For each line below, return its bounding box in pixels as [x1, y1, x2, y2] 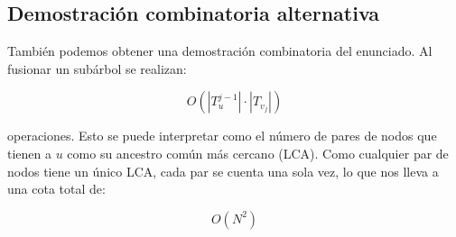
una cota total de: [7, 179, 106, 198]
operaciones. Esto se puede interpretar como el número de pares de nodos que [7, 126, 437, 145]
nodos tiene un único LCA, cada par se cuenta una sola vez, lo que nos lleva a [7, 161, 439, 180]
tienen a [7, 143, 51, 162]
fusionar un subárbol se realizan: [7, 59, 187, 77]
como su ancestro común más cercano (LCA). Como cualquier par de [67, 143, 449, 162]
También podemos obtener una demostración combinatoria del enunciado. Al [7, 41, 433, 60]
